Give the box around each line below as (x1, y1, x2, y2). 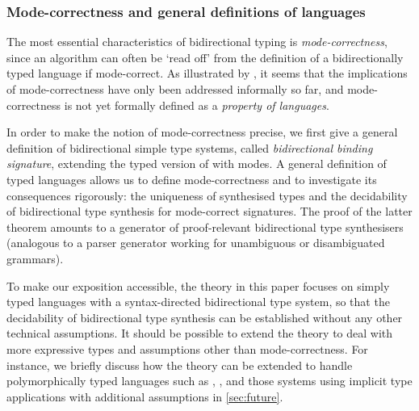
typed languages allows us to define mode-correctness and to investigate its (6, 170, 377, 187)
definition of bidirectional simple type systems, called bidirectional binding (6, 139, 373, 156)
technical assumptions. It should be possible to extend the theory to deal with (6, 325, 393, 342)
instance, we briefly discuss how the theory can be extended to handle (6, 356, 353, 373)
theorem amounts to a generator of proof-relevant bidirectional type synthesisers (6, 218, 404, 235)
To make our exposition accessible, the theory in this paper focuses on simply (6, 277, 390, 294)
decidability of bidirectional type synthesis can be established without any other (6, 308, 403, 325)
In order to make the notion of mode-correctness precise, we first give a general (6, 124, 398, 140)
